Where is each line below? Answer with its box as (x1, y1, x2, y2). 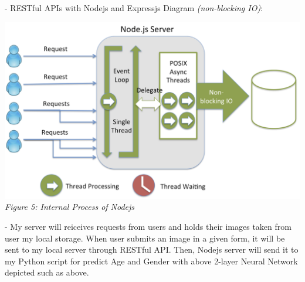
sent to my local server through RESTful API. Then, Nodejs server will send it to (5, 243, 299, 256)
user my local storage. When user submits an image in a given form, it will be (5, 232, 285, 244)
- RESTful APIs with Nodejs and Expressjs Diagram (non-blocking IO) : (5, 2, 263, 13)
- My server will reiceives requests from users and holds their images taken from (5, 220, 292, 232)
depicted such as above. (5, 266, 89, 278)
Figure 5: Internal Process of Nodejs (5, 201, 135, 213)
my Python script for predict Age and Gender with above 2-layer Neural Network (5, 254, 298, 267)
